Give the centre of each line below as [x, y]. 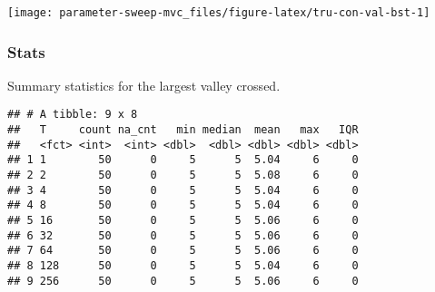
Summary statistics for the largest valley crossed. [144, 85]
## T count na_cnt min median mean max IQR [183, 130]
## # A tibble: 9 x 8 [73, 115]
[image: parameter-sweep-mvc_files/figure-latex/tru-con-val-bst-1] [219, 13]
